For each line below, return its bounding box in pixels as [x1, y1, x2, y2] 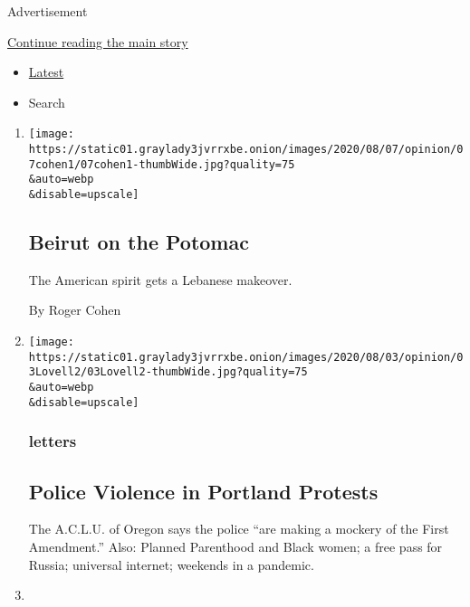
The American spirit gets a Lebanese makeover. [28, 270, 293, 289]
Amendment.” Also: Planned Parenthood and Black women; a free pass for [28, 536, 443, 555]
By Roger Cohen [28, 300, 121, 319]
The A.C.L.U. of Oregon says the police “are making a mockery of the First [28, 519, 449, 538]
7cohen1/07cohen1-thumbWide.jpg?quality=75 [28, 157, 295, 171]
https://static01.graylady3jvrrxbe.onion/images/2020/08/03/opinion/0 [28, 350, 464, 364]
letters [28, 430, 77, 452]
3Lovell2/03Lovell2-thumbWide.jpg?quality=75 [28, 365, 308, 379]
